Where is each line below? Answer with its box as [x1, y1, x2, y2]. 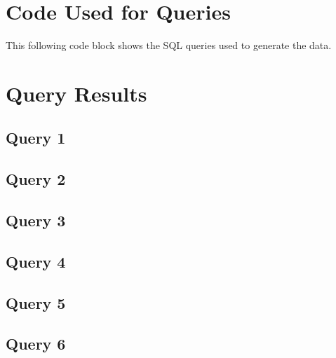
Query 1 [6, 127, 66, 149]
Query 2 [6, 168, 66, 190]
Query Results [6, 78, 147, 107]
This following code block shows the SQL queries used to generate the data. [6, 38, 332, 53]
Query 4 [6, 250, 66, 272]
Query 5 [6, 291, 66, 313]
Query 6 [6, 333, 66, 354]
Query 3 [6, 209, 66, 231]
